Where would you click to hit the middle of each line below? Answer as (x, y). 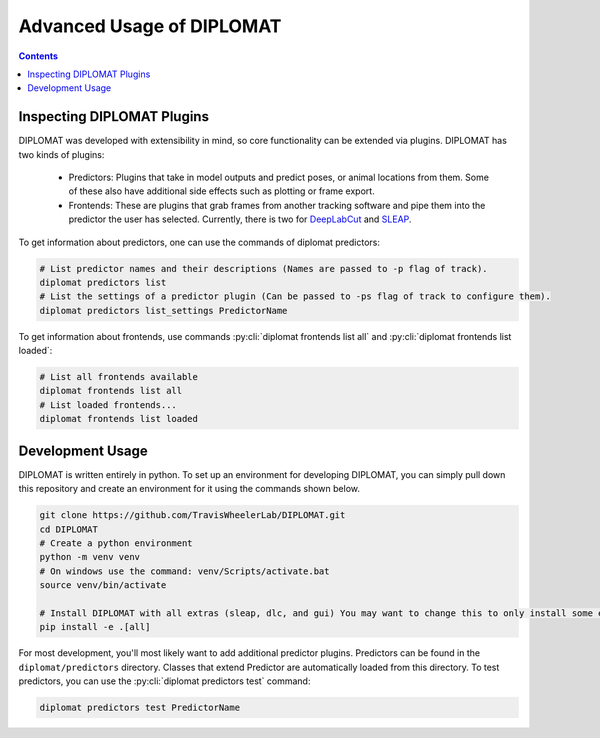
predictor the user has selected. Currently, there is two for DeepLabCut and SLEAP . (240, 219)
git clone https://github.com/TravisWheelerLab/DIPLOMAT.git (192, 515)
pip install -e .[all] (95, 627)
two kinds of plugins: (61, 154)
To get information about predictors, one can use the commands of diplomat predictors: (199, 242)
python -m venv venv (89, 557)
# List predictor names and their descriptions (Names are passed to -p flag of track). (264, 268)
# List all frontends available (119, 377)
